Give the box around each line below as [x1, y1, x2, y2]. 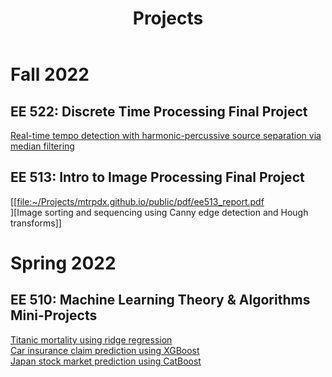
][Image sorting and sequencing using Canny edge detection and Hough [10, 206, 309, 218]
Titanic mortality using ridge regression [10, 333, 173, 346]
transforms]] [10, 217, 62, 229]
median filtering [10, 140, 75, 152]
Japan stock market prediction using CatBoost [10, 355, 202, 367]
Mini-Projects [10, 307, 98, 324]
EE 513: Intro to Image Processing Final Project [10, 169, 305, 186]
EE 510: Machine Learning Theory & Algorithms [10, 292, 311, 309]
